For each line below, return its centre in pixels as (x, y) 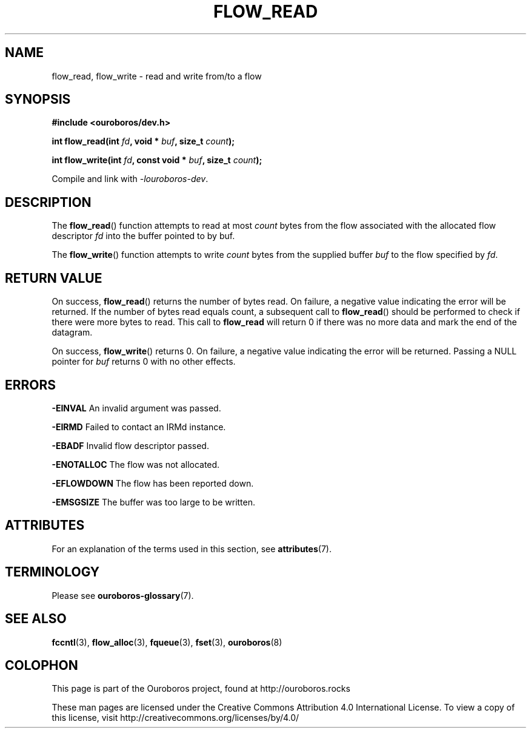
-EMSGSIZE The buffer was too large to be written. (154, 502)
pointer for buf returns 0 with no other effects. (144, 362)
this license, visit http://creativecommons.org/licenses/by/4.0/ (175, 718)
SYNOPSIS (38, 100)
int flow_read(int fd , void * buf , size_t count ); (143, 141)
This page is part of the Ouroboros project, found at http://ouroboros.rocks (201, 689)
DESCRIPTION (48, 202)
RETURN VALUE (54, 278)
